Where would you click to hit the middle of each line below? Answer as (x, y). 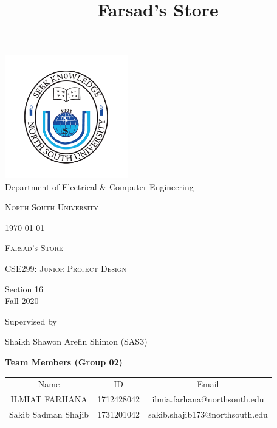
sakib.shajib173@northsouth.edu (208, 414)
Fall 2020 (22, 301)
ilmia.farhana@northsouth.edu (208, 399)
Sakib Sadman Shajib (49, 414)
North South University (52, 207)
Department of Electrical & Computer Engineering (99, 186)
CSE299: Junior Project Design (66, 268)
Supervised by (31, 321)
